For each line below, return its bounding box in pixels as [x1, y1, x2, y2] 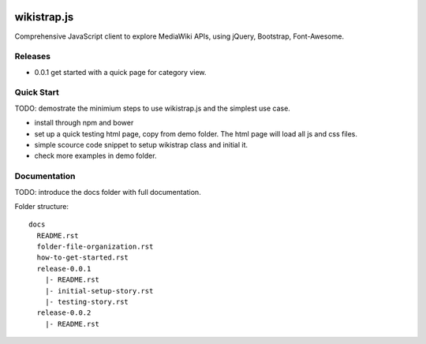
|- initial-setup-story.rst [44, 286, 154, 295]
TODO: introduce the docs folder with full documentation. [14, 187, 201, 196]
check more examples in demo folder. [34, 151, 157, 161]
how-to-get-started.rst [36, 253, 129, 262]
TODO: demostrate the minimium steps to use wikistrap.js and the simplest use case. [14, 103, 291, 113]
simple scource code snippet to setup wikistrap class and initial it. [34, 140, 248, 149]
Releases [14, 51, 51, 62]
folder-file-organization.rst [36, 242, 154, 252]
